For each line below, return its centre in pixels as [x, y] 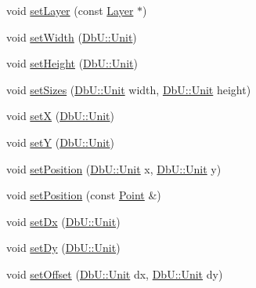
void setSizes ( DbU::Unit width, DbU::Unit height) [129, 89]
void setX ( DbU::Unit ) [60, 116]
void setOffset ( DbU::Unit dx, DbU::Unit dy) [115, 273]
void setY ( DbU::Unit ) [60, 142]
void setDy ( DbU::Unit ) [63, 248]
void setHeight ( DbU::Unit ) [72, 63]
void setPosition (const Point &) [84, 195]
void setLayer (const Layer [70, 10]
